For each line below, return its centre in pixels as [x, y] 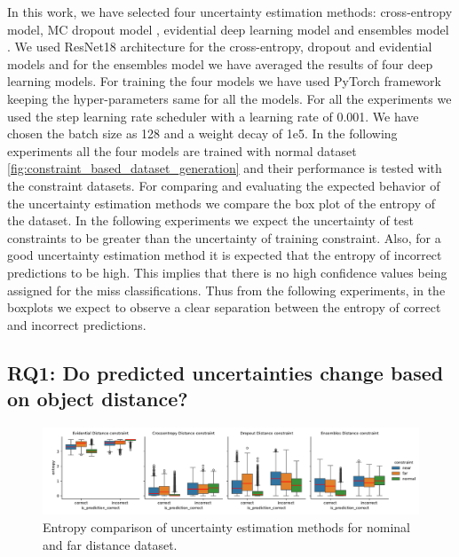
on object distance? [98, 399]
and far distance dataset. [110, 544]
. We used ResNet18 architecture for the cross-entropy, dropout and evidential [220, 47]
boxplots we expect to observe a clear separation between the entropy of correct [224, 307]
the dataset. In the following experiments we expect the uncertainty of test [210, 220]
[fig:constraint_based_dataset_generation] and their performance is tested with [225, 168]
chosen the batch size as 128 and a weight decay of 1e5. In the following [202, 133]
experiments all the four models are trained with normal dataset [182, 150]
